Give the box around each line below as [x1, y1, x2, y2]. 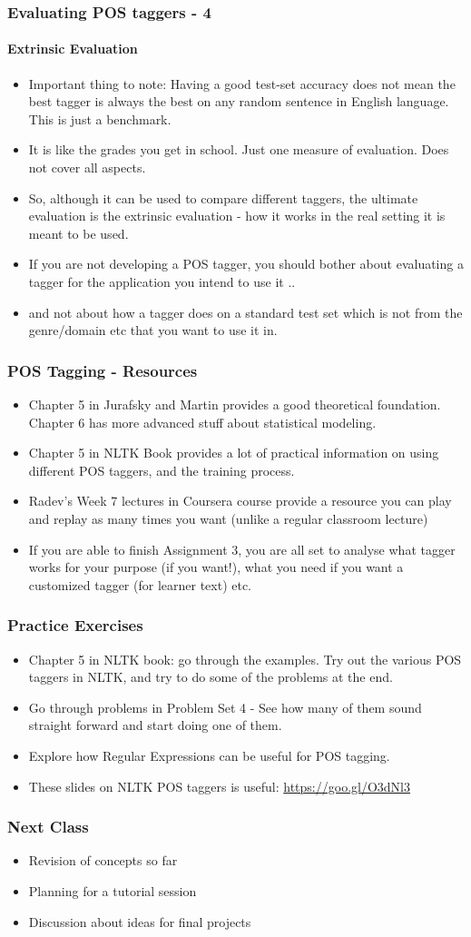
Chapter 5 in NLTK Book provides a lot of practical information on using [28, 443, 439, 462]
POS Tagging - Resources [7, 359, 198, 381]
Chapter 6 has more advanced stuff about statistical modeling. [28, 412, 377, 431]
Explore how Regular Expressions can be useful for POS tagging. [28, 745, 390, 764]
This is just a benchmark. [28, 109, 172, 128]
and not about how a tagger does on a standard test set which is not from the [28, 302, 463, 321]
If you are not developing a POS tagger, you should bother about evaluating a [28, 254, 464, 273]
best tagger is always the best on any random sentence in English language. [28, 92, 449, 111]
